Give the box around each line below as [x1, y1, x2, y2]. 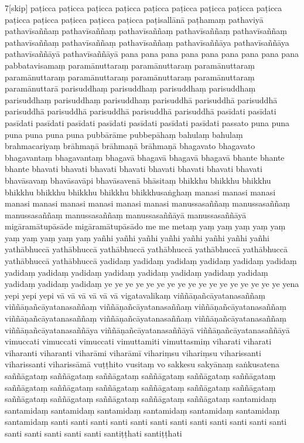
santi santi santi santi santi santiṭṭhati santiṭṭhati [5, 427, 182, 439]
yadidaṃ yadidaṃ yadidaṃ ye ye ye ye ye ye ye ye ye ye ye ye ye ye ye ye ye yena [5, 278, 299, 290]
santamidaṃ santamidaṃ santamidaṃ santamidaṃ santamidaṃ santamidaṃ [5, 404, 280, 416]
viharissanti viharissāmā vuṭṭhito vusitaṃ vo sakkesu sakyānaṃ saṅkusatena [5, 358, 280, 370]
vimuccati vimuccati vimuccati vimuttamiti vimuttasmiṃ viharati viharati [5, 335, 272, 347]
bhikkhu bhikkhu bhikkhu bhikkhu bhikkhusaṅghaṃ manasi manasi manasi [5, 185, 276, 198]
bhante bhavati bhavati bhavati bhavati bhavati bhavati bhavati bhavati [5, 163, 262, 175]
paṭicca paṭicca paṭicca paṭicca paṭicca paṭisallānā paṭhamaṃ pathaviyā [5, 13, 264, 25]
